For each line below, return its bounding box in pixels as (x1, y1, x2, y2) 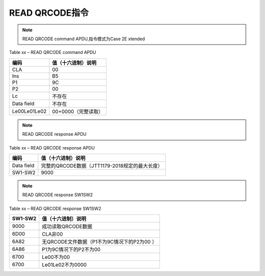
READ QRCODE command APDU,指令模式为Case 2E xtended (22, 36, 145, 42)
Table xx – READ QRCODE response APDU (9, 145, 95, 151)
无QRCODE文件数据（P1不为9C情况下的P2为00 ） (42, 238, 157, 245)
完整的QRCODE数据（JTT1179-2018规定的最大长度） (41, 162, 163, 169)
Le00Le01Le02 (12, 108, 47, 115)
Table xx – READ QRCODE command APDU (9, 50, 97, 55)
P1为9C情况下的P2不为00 (42, 246, 101, 253)
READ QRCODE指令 (9, 7, 89, 18)
